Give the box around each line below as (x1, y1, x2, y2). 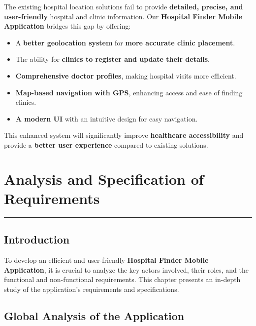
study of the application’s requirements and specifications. (4, 284, 179, 294)
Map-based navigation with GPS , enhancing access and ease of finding (15, 87, 243, 97)
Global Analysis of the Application (4, 308, 185, 323)
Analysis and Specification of (4, 168, 204, 189)
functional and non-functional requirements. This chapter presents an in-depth (4, 274, 241, 285)
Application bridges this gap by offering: (4, 21, 131, 31)
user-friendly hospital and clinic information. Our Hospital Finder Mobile (4, 11, 242, 21)
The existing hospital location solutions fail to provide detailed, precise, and (4, 1, 243, 11)
